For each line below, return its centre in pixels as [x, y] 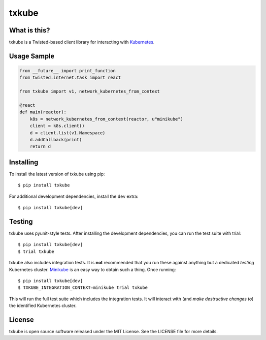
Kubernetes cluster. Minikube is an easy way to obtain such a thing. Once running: [93, 269]
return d [40, 147]
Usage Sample [32, 56]
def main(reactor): [43, 112]
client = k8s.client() [57, 126]
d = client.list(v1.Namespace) [67, 133]
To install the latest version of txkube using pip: [57, 174]
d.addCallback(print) [56, 139]
